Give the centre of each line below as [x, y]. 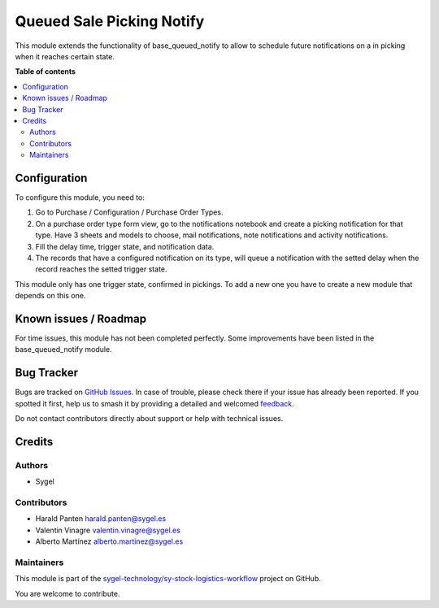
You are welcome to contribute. [67, 593]
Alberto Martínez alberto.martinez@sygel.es [109, 541]
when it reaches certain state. [65, 56]
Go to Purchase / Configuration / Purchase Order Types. [129, 212]
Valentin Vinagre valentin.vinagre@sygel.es [108, 530]
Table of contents [46, 72]
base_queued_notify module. [64, 350]
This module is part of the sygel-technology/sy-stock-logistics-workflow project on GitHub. [168, 579]
